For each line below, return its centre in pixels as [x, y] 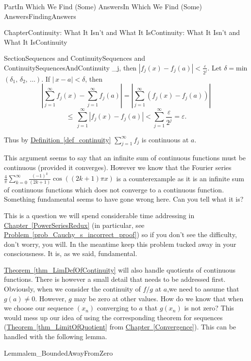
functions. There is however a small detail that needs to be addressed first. [115, 279]
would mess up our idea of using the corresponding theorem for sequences [113, 317]
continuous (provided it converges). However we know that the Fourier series [118, 167]
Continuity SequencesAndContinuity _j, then [70, 67]
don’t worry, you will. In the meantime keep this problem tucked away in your [120, 244]
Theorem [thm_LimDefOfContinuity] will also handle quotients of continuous [120, 269]
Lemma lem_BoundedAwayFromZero [59, 352]
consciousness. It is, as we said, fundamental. [71, 253]
